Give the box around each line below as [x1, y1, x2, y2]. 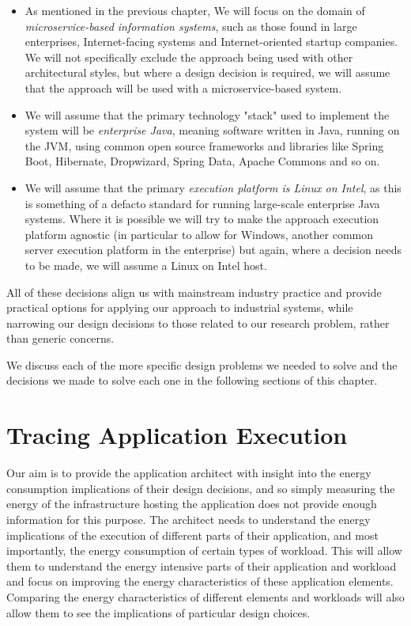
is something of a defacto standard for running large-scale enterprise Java [25, 195, 380, 211]
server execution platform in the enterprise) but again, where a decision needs [25, 241, 402, 258]
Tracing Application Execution [6, 419, 348, 451]
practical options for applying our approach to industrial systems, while [6, 299, 353, 316]
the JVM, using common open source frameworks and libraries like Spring [25, 137, 384, 154]
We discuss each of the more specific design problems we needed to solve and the [6, 356, 398, 373]
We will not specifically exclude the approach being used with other [25, 48, 353, 65]
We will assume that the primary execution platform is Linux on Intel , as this [25, 179, 402, 195]
